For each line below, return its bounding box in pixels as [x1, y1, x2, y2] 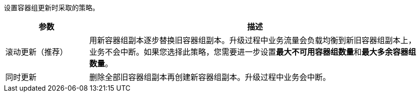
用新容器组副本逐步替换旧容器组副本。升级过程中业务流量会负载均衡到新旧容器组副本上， [89, 35, 416, 45]
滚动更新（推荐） [5, 47, 68, 57]
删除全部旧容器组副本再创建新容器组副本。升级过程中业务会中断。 [89, 72, 331, 82]
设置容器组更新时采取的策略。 [4, 3, 99, 12]
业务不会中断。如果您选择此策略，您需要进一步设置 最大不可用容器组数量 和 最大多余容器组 [89, 47, 416, 57]
